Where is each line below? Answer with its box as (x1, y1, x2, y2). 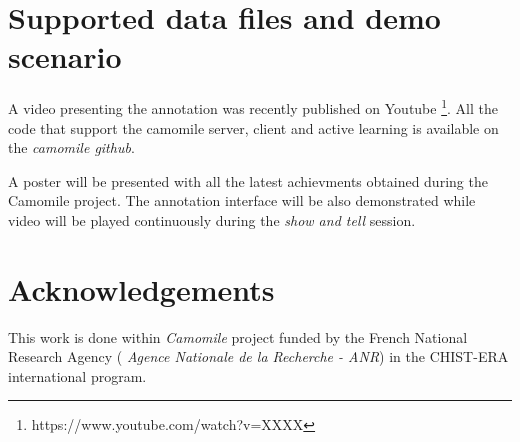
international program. (8, 365, 147, 386)
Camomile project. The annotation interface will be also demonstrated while (8, 190, 476, 211)
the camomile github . (8, 137, 135, 158)
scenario (8, 36, 122, 77)
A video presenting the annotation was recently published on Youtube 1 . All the (8, 95, 498, 118)
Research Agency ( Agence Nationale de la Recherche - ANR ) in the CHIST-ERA (8, 346, 509, 367)
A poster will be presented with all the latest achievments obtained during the (8, 170, 488, 191)
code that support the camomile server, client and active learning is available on (8, 117, 499, 138)
